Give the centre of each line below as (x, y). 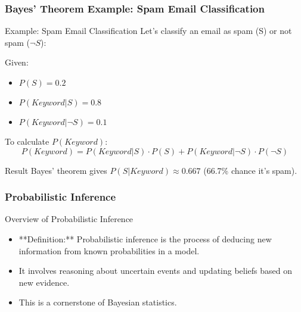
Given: (17, 62)
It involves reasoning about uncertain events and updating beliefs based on (156, 271)
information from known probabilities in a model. (109, 250)
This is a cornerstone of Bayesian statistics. (98, 302)
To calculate (27, 141)
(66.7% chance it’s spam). (250, 170)
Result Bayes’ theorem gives (56, 170)
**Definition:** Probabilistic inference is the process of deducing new (145, 239)
